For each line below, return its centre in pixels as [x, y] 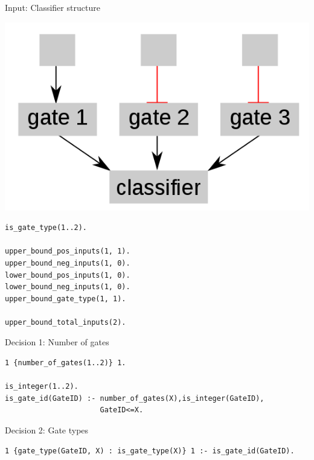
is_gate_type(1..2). [46, 228]
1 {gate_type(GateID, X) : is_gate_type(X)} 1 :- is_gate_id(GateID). [150, 451]
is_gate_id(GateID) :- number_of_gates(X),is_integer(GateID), [135, 398]
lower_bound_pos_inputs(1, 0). [68, 275]
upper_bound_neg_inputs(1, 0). [68, 263]
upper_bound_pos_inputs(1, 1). [68, 251]
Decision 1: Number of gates [57, 342]
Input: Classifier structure [53, 7]
